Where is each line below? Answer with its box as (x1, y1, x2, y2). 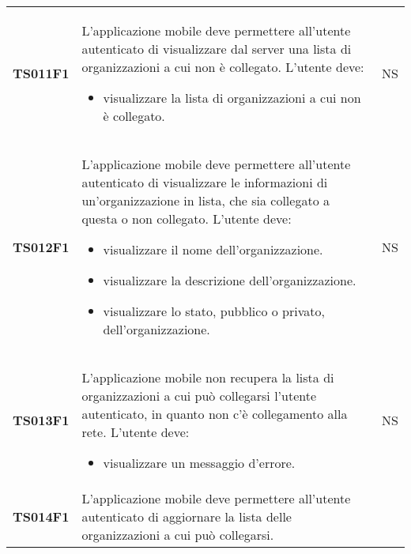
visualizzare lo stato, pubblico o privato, (103, 302, 325, 320)
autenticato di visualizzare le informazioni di (81, 173, 328, 191)
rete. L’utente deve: (81, 423, 190, 441)
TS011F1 (13, 64, 70, 82)
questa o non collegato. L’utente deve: (81, 209, 292, 228)
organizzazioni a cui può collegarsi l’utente (81, 386, 317, 405)
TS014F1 (13, 507, 70, 526)
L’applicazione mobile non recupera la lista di (81, 368, 334, 386)
